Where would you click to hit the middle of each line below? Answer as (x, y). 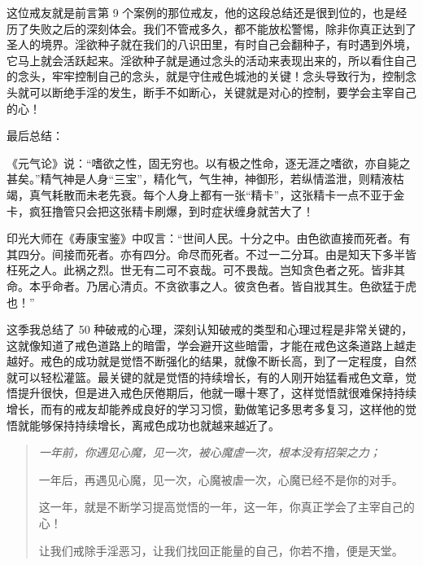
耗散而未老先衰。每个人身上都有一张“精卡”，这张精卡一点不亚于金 (228, 194)
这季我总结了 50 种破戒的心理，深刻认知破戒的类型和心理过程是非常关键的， (210, 329)
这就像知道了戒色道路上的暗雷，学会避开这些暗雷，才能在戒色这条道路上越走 (211, 345)
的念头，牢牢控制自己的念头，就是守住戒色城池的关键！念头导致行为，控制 (206, 76)
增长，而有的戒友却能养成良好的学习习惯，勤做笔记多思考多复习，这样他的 (206, 409)
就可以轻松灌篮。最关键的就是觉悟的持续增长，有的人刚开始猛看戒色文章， (206, 377)
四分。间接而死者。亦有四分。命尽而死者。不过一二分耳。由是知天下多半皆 (217, 254)
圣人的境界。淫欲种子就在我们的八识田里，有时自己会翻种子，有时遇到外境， (211, 44)
